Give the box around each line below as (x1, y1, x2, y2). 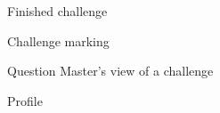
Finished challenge (7, 2, 108, 20)
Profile (7, 91, 43, 109)
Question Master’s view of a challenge (7, 61, 214, 80)
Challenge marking (7, 31, 110, 50)
